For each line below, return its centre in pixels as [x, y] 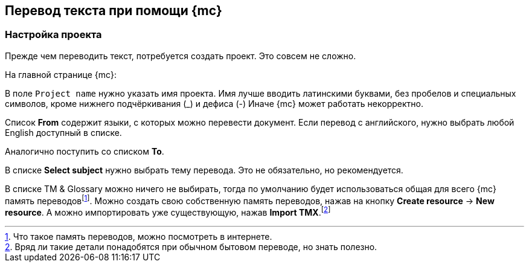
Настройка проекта [53, 35]
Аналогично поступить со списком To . [85, 151]
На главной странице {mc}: [61, 74]
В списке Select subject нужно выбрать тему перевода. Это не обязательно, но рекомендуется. [204, 170]
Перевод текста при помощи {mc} [114, 11]
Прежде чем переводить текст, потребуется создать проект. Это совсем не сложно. [181, 56]
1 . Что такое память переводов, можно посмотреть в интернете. [139, 237]
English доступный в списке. [63, 132]
